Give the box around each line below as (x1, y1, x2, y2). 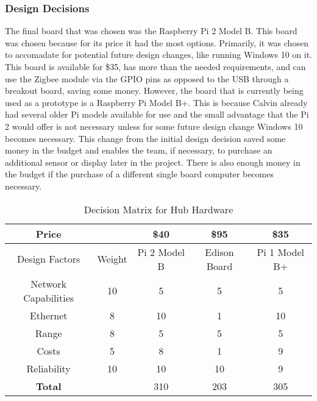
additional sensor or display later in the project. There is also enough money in (5, 155, 301, 168)
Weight (97, 252, 127, 266)
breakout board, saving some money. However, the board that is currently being (5, 84, 304, 97)
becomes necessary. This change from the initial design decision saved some (5, 132, 286, 144)
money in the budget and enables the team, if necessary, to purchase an (5, 144, 272, 157)
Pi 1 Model (257, 244, 304, 259)
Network (30, 276, 67, 291)
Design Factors (17, 252, 80, 266)
